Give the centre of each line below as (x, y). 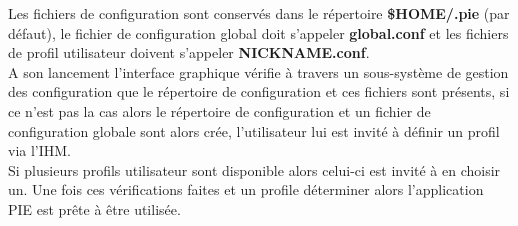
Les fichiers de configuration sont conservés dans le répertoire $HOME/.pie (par (259, 13)
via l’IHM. (40, 150)
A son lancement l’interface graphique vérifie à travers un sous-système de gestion (258, 71)
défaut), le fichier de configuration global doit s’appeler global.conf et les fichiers (258, 32)
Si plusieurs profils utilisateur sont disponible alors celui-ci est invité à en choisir (254, 169)
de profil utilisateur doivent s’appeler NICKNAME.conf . (189, 52)
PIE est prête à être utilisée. (94, 208)
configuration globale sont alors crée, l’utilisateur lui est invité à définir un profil (254, 130)
